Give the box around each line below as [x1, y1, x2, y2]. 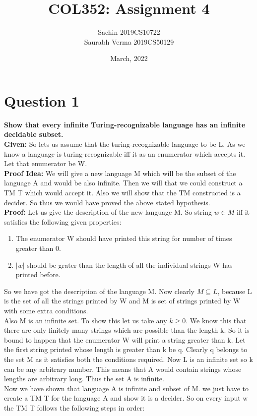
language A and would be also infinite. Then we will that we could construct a [4, 178, 243, 188]
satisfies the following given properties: [4, 216, 122, 227]
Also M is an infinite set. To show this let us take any [4, 315, 167, 325]
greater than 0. [15, 242, 61, 253]
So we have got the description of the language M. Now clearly [4, 286, 194, 296]
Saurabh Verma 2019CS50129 [84, 36, 174, 47]
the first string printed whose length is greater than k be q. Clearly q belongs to [4, 344, 248, 355]
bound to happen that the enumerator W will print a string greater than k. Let [4, 334, 246, 345]
